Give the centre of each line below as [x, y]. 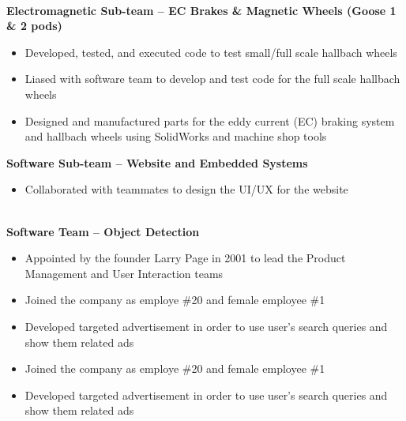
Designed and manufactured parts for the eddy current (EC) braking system [210, 120]
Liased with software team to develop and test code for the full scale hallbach [212, 79]
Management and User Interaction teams [124, 273]
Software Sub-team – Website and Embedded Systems [157, 162]
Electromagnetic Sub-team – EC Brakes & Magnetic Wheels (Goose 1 [201, 10]
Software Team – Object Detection [103, 231]
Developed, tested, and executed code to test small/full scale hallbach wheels [211, 52]
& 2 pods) [34, 26]
